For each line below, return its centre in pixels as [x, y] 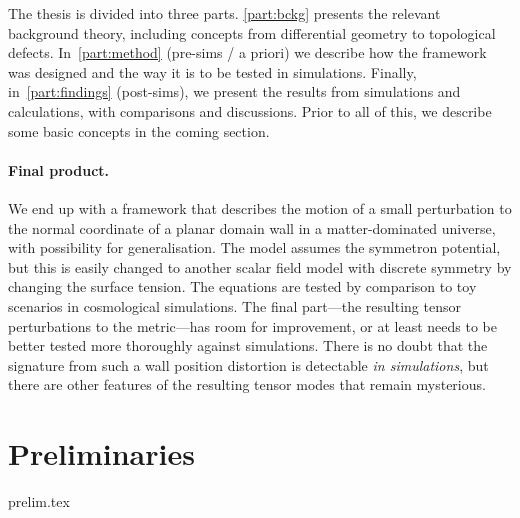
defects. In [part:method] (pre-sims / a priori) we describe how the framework [247, 52]
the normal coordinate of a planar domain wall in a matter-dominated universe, [252, 227]
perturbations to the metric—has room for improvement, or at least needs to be [253, 325]
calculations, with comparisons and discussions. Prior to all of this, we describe [250, 110]
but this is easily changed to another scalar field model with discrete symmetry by [260, 266]
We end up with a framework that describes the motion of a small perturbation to [260, 207]
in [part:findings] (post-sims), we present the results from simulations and [234, 91]
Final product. [59, 169]
